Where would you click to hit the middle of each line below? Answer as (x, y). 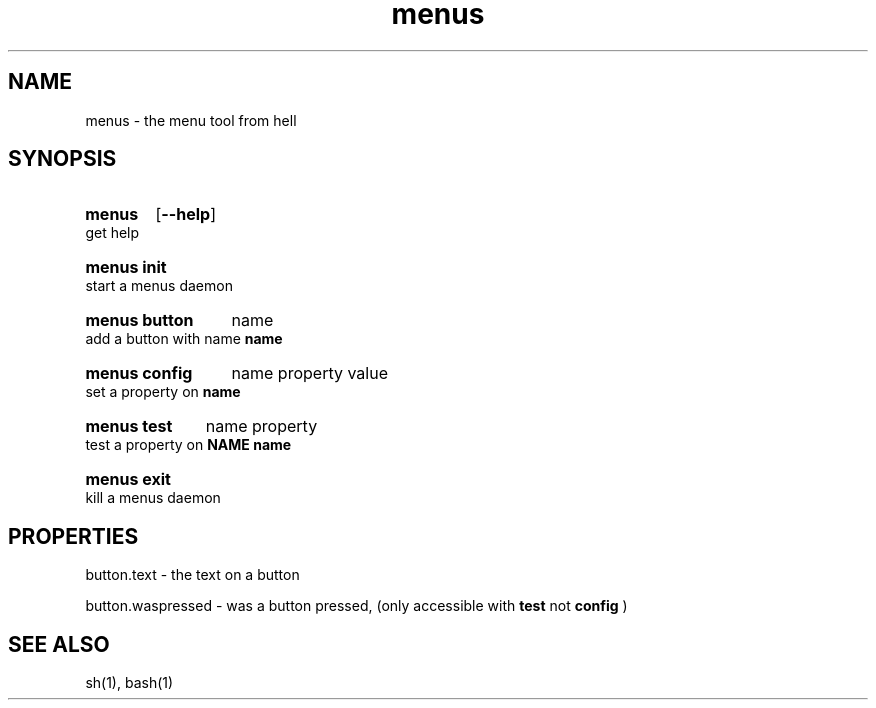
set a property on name (163, 392)
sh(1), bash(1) (129, 683)
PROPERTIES (73, 536)
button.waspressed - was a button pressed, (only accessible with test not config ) (356, 606)
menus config (139, 373)
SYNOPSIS (62, 159)
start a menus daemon (159, 286)
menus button (139, 320)
